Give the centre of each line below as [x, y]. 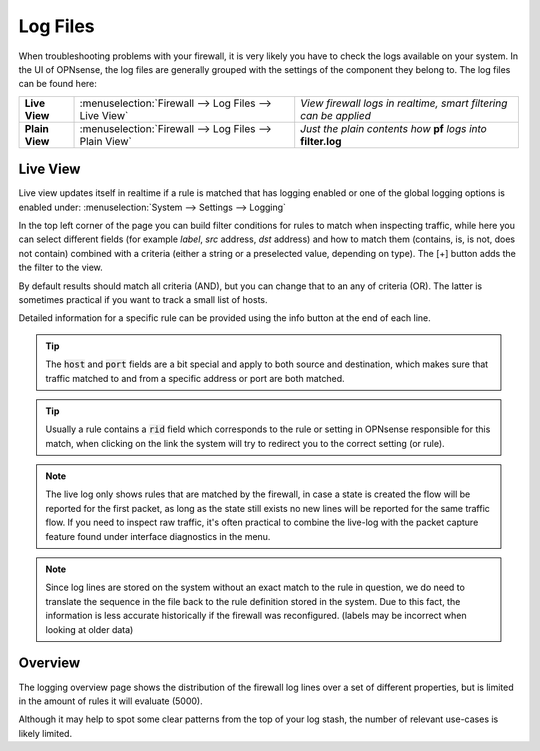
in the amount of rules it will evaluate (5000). [111, 701]
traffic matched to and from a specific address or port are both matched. [195, 378]
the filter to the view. [61, 267]
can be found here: [57, 84]
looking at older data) [89, 629]
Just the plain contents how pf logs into [393, 128]
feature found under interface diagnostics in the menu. [158, 536]
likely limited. [45, 733]
